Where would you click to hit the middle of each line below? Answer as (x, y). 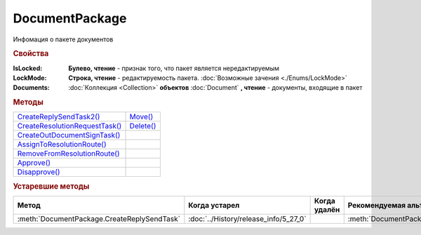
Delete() (143, 126)
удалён (327, 210)
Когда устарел (214, 206)
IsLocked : (28, 68)
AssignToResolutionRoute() (62, 145)
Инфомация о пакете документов (63, 39)
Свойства (31, 54)
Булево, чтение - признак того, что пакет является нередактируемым (174, 68)
